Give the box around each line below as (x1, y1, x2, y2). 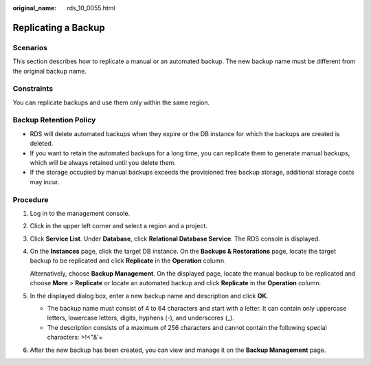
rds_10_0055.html (67, 4, 115, 12)
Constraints (12, 84, 54, 93)
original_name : (12, 4, 57, 12)
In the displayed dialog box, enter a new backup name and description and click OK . (30, 291, 269, 300)
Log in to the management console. (30, 209, 131, 217)
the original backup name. (12, 67, 87, 75)
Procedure (12, 195, 49, 204)
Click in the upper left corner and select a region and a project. (30, 222, 207, 230)
